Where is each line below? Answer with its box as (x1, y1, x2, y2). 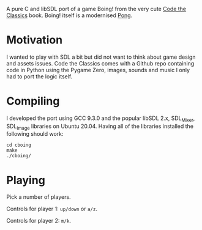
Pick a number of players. (6, 193, 72, 201)
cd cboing (6, 142, 32, 149)
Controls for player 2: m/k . (6, 217, 72, 224)
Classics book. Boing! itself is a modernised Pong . (6, 12, 133, 19)
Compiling (6, 94, 60, 108)
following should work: (6, 130, 64, 138)
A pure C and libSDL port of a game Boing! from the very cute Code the (6, 6, 187, 12)
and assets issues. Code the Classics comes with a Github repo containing (6, 59, 195, 67)
